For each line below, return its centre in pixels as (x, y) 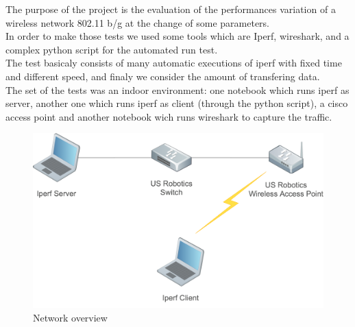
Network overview (70, 317)
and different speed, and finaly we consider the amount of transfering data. (163, 76)
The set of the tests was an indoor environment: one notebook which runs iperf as (177, 89)
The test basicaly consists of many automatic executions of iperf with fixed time (174, 63)
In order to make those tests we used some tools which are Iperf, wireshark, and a (177, 36)
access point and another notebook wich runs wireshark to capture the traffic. (169, 116)
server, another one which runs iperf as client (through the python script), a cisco (177, 103)
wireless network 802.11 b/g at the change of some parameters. (138, 22)
